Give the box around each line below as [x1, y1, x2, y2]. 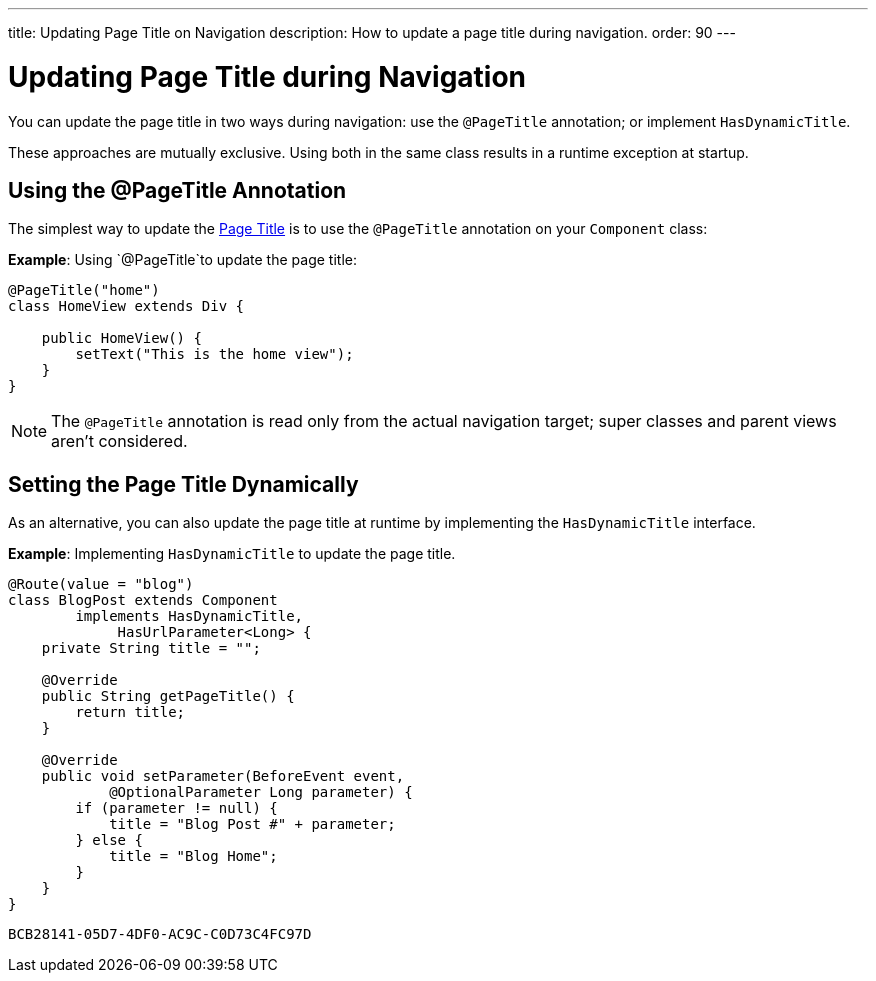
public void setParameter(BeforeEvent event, [41, 768, 405, 785]
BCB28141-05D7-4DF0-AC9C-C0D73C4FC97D [8, 926, 312, 943]
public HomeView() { [41, 330, 202, 347]
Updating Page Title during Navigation [8, 59, 527, 94]
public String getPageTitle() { [41, 688, 295, 705]
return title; [75, 704, 186, 721]
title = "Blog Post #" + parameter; [109, 816, 396, 833]
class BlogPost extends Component [8, 592, 278, 609]
